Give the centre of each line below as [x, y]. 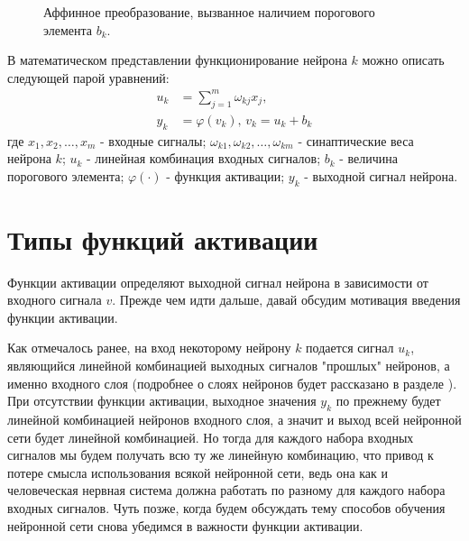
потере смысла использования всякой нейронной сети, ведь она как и [198, 472]
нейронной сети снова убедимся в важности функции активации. [185, 525]
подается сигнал [350, 348]
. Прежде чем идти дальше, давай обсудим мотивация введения [286, 300]
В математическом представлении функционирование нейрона [177, 60]
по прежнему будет [388, 401]
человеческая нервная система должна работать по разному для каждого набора [226, 490]
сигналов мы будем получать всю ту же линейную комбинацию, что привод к [221, 455]
